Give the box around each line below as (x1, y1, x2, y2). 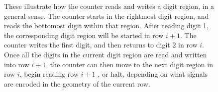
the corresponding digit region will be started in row (4, 30, 164, 40)
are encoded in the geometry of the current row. (4, 78, 150, 89)
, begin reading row (19, 69, 79, 79)
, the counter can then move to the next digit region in (46, 59, 213, 69)
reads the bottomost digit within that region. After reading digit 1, (4, 20, 209, 31)
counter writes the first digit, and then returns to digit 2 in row (4, 40, 198, 50)
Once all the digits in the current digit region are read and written (4, 49, 207, 59)
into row (4, 59, 29, 69)
